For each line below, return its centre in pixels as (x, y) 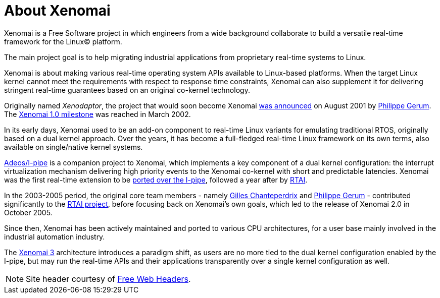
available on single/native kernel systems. (74, 147)
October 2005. (28, 212)
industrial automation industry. (55, 236)
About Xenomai (57, 11)
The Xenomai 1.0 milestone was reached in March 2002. (97, 114)
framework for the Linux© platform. (63, 41)
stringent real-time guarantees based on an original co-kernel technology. (127, 90)
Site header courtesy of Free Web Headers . (108, 279)
